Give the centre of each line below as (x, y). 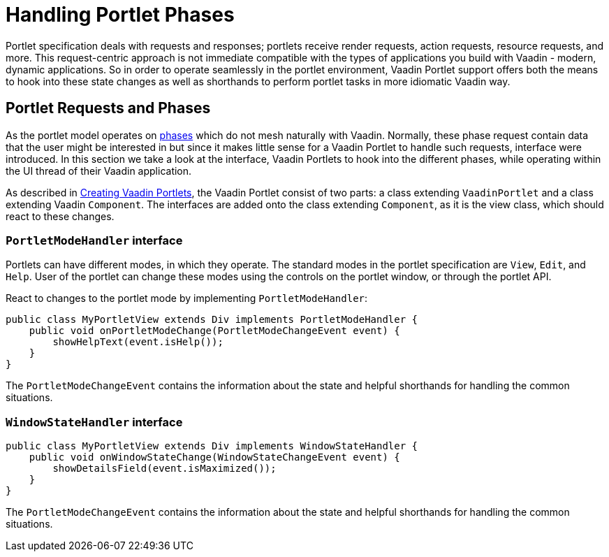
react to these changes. (60, 216)
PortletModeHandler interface (94, 240)
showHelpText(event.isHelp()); (138, 342)
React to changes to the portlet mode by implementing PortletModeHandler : (187, 298)
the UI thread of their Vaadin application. (99, 171)
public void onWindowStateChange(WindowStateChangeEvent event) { (214, 457)
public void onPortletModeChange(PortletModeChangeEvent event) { (214, 331)
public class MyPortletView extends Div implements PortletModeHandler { (212, 320)
